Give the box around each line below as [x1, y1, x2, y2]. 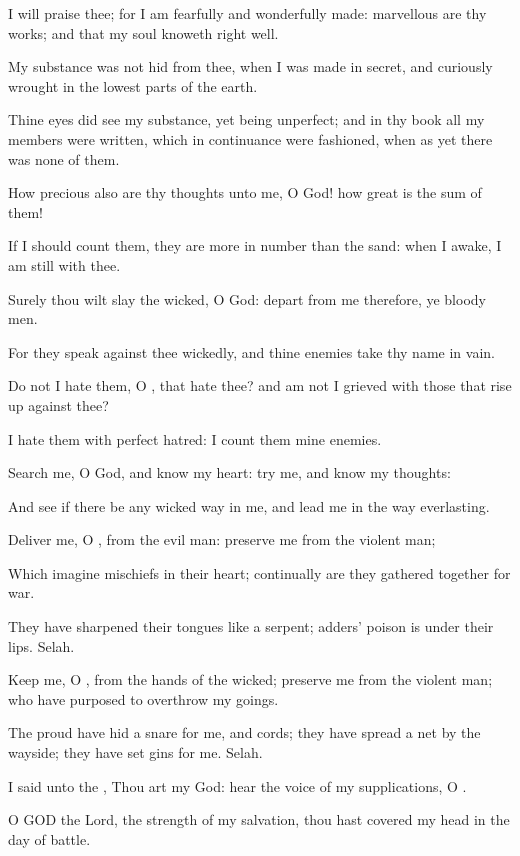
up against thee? [8, 394, 109, 415]
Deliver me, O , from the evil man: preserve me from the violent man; [8, 529, 436, 550]
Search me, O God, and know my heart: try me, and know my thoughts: [8, 462, 451, 483]
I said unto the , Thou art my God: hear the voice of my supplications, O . [8, 775, 467, 796]
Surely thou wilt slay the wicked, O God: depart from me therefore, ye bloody [8, 288, 486, 309]
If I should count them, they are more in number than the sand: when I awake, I [8, 235, 502, 256]
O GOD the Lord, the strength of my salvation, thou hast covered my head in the [8, 809, 510, 830]
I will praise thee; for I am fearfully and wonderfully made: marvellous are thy [8, 3, 487, 23]
